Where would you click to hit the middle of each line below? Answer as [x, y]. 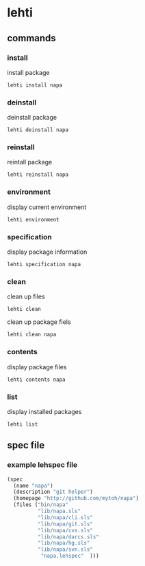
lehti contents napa [37, 380]
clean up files [26, 296]
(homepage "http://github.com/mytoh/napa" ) [76, 499]
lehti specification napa [44, 265]
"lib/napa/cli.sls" [65, 517]
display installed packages [44, 411]
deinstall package [32, 118]
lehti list [23, 424]
